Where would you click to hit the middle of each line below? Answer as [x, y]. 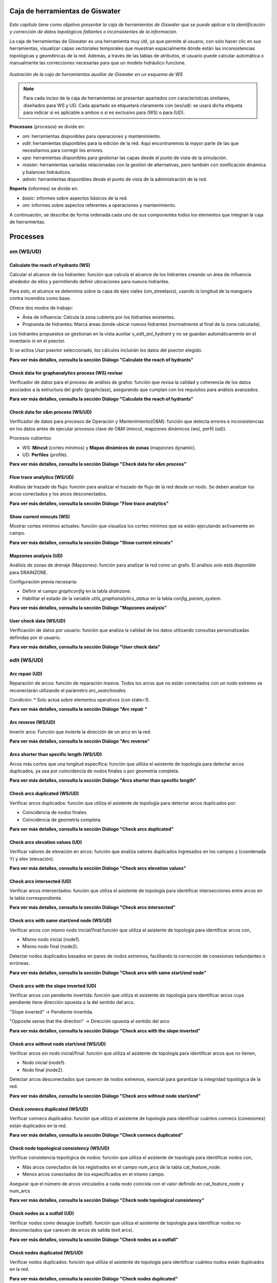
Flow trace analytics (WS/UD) [42, 477]
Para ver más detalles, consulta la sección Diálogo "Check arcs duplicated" [92, 829]
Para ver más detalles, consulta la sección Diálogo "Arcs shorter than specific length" [103, 781]
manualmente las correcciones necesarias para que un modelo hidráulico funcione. [98, 63]
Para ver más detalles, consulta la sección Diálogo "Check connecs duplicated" [96, 1135]
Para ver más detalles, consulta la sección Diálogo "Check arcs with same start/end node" [108, 973]
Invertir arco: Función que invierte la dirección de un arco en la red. [80, 732]
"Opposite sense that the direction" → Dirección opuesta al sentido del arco [90, 1021]
